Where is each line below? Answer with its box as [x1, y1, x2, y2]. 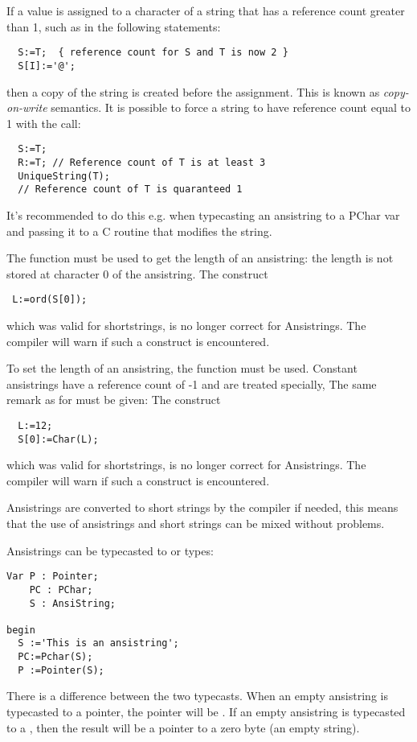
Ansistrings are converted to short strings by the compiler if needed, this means [6, 499, 399, 516]
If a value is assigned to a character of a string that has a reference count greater [6, 2, 405, 19]
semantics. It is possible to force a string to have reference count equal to [51, 99, 411, 116]
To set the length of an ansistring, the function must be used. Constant [6, 360, 358, 377]
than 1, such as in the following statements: [6, 18, 221, 35]
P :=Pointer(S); [18, 664, 104, 676]
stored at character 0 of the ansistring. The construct [6, 265, 268, 282]
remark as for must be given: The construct [6, 391, 221, 408]
